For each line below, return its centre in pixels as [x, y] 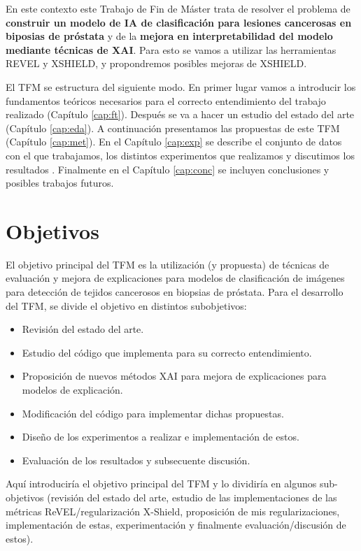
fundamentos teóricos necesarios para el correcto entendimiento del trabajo [166, 100]
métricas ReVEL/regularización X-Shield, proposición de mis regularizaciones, [173, 511]
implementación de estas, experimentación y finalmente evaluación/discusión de [176, 525]
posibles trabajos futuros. [60, 183]
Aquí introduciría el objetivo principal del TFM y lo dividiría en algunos [161, 484]
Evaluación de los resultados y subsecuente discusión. [136, 460]
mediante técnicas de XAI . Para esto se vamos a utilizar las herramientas [171, 49]
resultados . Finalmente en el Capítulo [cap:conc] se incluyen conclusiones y [168, 169]
